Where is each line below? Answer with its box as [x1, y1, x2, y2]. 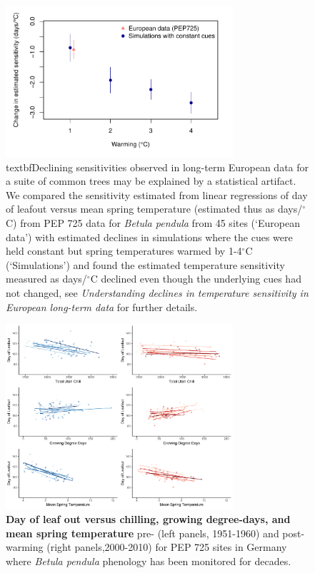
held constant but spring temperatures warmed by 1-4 [6, 243, 242, 258]
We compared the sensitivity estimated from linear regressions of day [6, 187, 308, 202]
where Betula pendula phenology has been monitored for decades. [6, 553, 291, 568]
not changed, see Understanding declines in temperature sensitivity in [6, 285, 309, 300]
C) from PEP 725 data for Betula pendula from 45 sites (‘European [6, 215, 300, 230]
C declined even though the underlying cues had [90, 271, 301, 286]
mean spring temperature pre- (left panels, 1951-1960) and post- [6, 525, 305, 540]
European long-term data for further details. [6, 299, 198, 314]
